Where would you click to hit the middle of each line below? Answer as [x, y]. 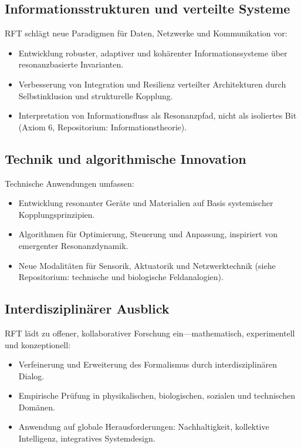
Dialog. [31, 375]
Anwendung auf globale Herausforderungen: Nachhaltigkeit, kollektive [144, 427]
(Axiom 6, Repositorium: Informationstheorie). [103, 127]
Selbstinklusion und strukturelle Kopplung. [96, 95]
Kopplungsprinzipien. [57, 214]
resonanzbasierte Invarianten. [71, 64]
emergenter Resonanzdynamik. [73, 245]
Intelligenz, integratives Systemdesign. [87, 438]
